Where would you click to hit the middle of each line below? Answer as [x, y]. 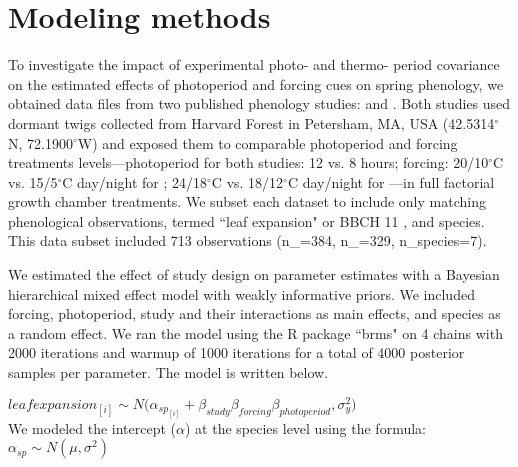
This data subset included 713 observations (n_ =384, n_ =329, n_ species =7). [247, 240]
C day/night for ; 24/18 [135, 181]
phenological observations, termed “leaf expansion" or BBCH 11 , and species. [246, 220]
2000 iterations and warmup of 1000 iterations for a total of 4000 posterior [236, 352]
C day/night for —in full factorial [391, 181]
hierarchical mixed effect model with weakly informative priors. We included [241, 293]
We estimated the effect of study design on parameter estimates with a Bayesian [254, 274]
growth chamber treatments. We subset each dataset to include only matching [247, 201]
